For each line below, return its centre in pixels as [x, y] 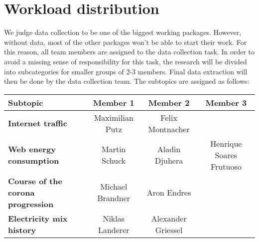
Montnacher [169, 129]
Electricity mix [38, 218]
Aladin [169, 149]
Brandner [114, 198]
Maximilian [114, 117]
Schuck [114, 161]
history [22, 230]
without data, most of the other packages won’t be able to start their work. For [126, 42]
